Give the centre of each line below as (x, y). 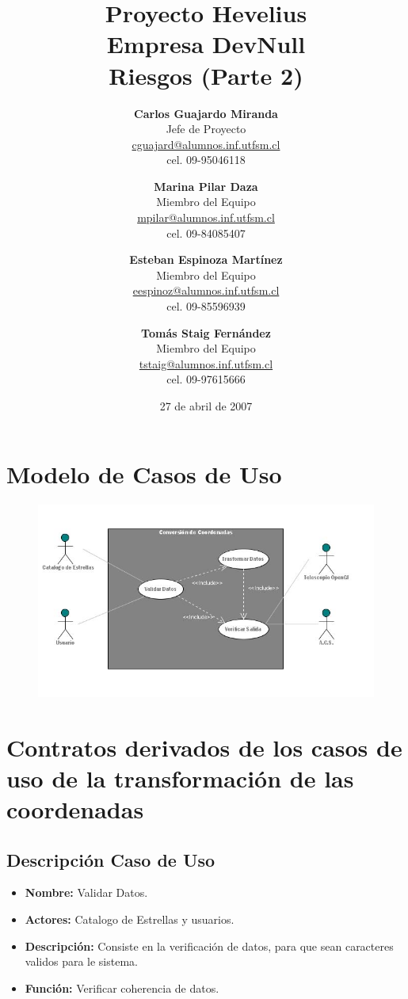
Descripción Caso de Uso (111, 859)
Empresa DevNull (206, 44)
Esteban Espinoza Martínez (206, 259)
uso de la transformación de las (180, 778)
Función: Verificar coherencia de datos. (122, 988)
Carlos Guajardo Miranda (206, 113)
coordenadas (75, 809)
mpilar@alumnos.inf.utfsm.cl (206, 217)
